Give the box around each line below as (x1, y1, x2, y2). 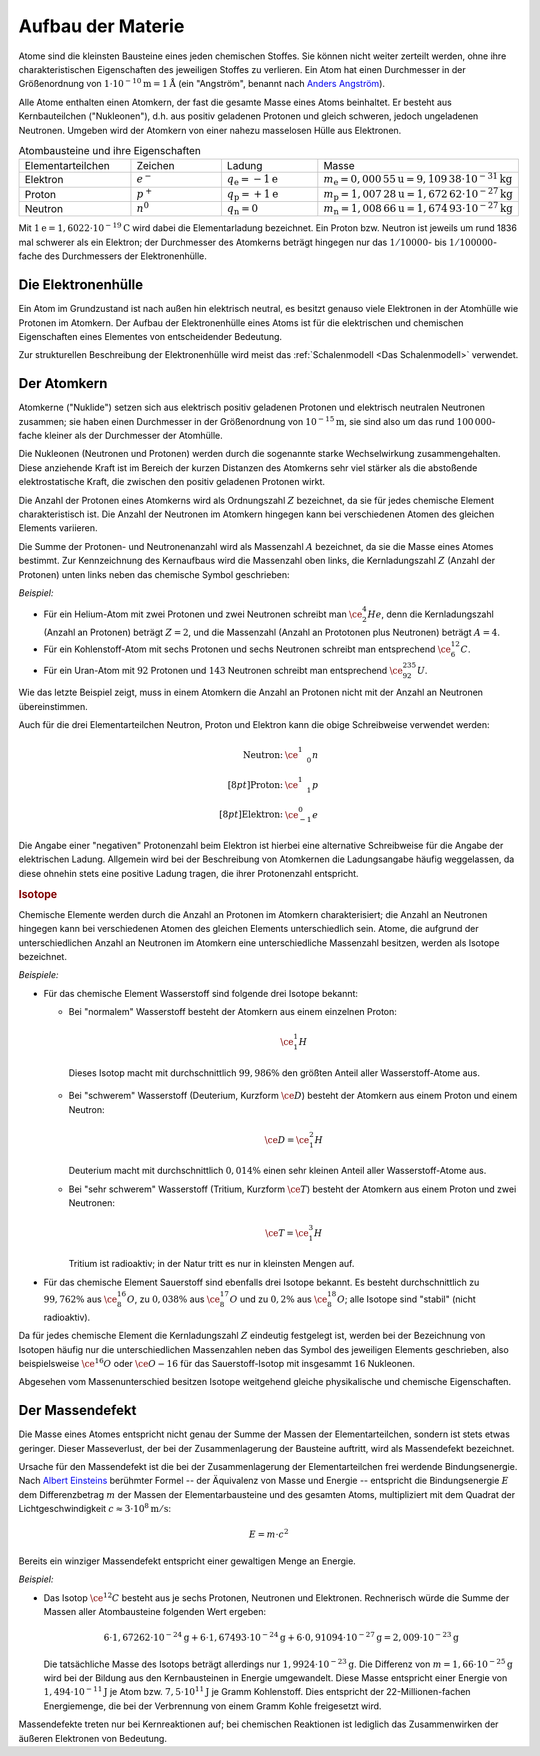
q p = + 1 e (226, 187, 279, 202)
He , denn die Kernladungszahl (367, 608, 494, 620)
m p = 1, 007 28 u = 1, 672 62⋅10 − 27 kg (323, 185, 514, 202)
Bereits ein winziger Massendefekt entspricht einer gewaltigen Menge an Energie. (18, 1555, 357, 1567)
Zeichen (136, 159, 175, 173)
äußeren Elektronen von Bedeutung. (18, 1732, 167, 1744)
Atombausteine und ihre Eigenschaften (18, 144, 202, 158)
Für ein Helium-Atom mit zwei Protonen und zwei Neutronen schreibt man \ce (43, 608, 363, 620)
